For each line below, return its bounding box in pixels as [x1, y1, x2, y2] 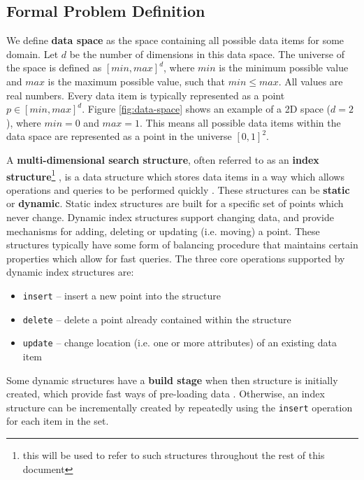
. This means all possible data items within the [139, 115, 341, 129]
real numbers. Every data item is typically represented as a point [6, 87, 285, 102]
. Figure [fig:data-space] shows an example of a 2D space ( [82, 101, 330, 116]
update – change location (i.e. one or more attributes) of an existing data [22, 335, 337, 350]
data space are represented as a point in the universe [6, 129, 232, 143]
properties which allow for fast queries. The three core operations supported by [6, 250, 345, 265]
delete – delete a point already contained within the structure [22, 311, 291, 326]
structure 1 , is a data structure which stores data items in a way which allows [6, 167, 344, 183]
